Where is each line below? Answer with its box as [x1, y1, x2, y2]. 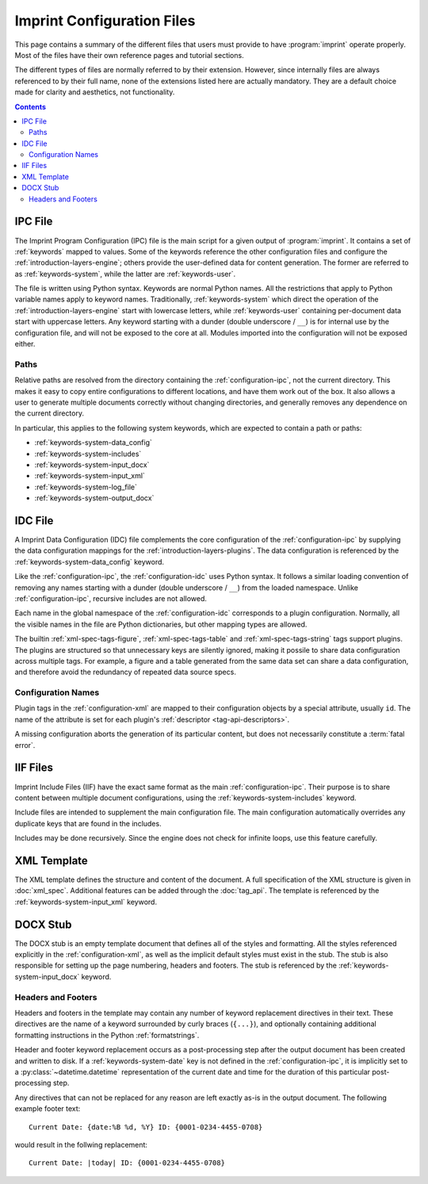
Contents [14, 102, 47, 111]
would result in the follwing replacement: [14, 1140, 148, 1149]
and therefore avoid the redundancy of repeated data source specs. [14, 667, 237, 677]
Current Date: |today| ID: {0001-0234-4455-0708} [29, 1159, 226, 1167]
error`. [14, 740, 36, 749]
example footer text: [14, 1104, 81, 1113]
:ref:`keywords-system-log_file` [34, 482, 138, 492]
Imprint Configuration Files [14, 12, 196, 29]
